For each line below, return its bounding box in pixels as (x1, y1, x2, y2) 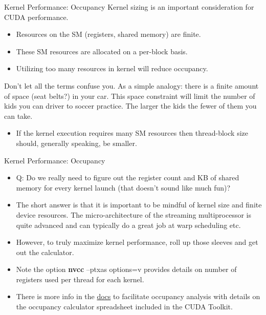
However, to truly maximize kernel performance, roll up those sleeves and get (16, 237, 258, 247)
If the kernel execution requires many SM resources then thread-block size (16, 128, 248, 138)
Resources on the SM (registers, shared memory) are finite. (16, 29, 201, 39)
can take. (4, 110, 33, 121)
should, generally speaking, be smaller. (16, 137, 137, 148)
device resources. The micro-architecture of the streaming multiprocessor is (16, 209, 252, 220)
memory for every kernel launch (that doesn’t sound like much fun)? (16, 182, 231, 193)
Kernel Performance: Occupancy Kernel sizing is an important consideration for (4, 2, 254, 12)
